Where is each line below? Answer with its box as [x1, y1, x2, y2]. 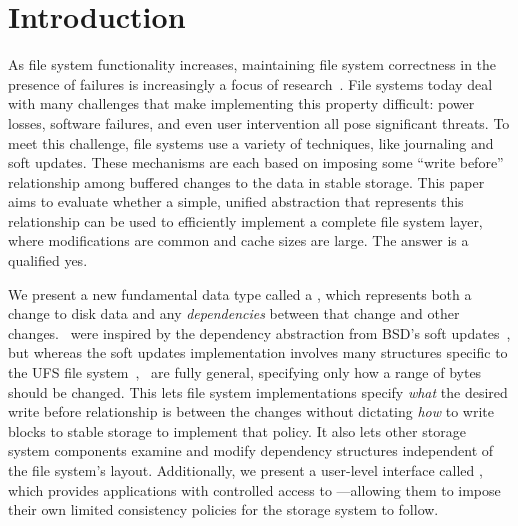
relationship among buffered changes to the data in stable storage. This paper [8, 171, 485, 192]
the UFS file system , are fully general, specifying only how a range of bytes [8, 362, 482, 383]
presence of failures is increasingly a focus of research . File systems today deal [8, 73, 493, 94]
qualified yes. [8, 250, 88, 271]
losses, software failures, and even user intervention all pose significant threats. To [8, 112, 510, 133]
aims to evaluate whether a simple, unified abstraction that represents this [8, 191, 464, 212]
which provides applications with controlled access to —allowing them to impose [8, 479, 501, 500]
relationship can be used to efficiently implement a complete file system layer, [8, 210, 483, 231]
